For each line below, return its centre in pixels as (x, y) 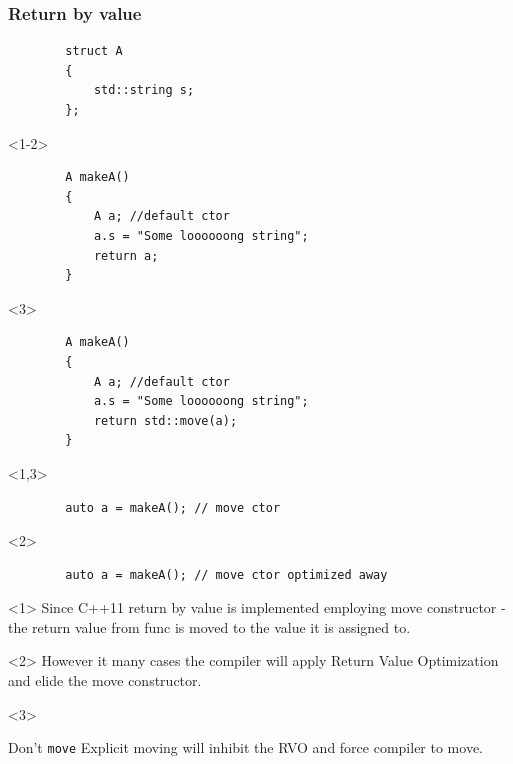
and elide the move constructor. (105, 680)
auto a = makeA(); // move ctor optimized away (226, 574)
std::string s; (144, 90)
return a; (126, 255)
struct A (94, 51)
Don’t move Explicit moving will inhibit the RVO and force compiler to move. (245, 747)
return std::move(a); (165, 420)
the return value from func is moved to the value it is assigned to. (209, 626)
